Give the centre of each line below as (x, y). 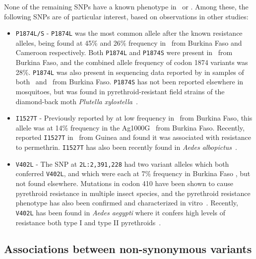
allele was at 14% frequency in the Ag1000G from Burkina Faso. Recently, (130, 127)
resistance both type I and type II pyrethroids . (88, 222)
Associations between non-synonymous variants (128, 249)
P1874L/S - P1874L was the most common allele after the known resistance (129, 33)
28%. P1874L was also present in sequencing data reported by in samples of (130, 72)
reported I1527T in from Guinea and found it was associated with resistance (133, 137)
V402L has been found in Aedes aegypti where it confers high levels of (121, 212)
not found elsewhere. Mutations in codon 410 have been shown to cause (125, 183)
